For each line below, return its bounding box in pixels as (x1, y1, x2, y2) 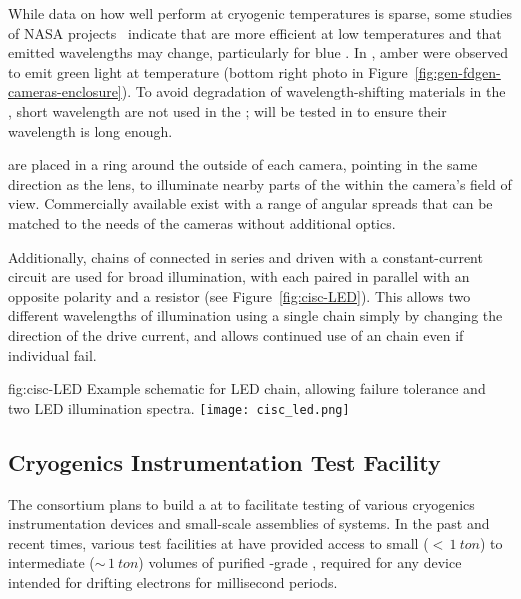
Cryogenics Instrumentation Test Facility (8, 446, 441, 477)
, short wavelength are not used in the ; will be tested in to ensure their (8, 100, 447, 121)
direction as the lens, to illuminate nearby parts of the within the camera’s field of (8, 173, 512, 194)
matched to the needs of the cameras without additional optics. (8, 212, 396, 233)
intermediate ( (8, 552, 95, 573)
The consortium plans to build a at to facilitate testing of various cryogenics (8, 493, 475, 514)
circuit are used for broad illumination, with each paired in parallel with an (8, 266, 470, 287)
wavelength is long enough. (8, 120, 173, 141)
